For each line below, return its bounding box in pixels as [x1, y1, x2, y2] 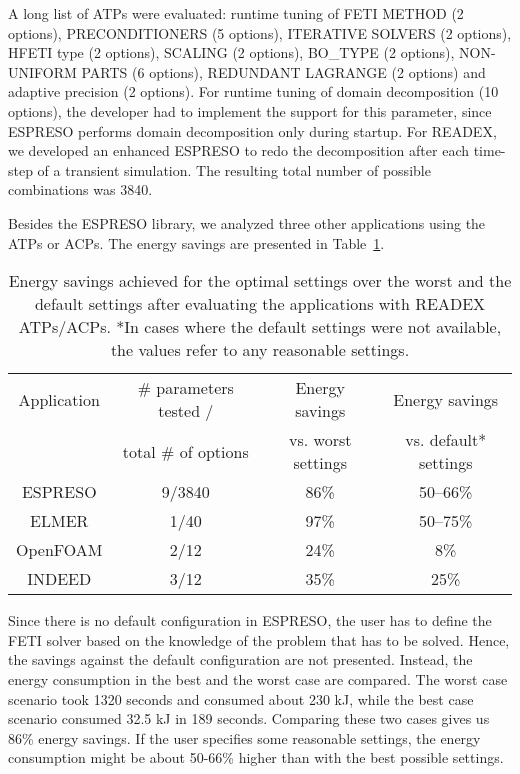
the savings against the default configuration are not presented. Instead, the [8, 649, 473, 670]
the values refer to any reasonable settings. [110, 338, 410, 362]
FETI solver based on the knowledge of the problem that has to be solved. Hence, [8, 629, 510, 650]
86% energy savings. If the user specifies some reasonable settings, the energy [8, 727, 481, 748]
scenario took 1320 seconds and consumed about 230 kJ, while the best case [8, 688, 474, 709]
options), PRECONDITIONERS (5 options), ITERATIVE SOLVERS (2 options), [8, 22, 512, 43]
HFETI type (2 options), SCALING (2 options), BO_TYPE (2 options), [8, 42, 455, 63]
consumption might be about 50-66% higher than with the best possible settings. [8, 747, 504, 768]
